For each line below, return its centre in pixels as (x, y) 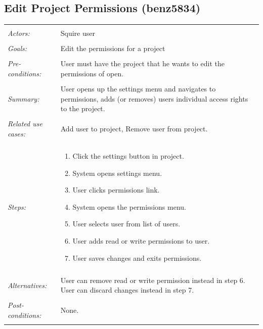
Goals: (17, 48)
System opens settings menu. (117, 173)
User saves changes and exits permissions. (137, 257)
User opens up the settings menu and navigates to (138, 89)
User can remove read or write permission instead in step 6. (153, 280)
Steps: (17, 206)
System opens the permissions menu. (129, 206)
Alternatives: (27, 285)
